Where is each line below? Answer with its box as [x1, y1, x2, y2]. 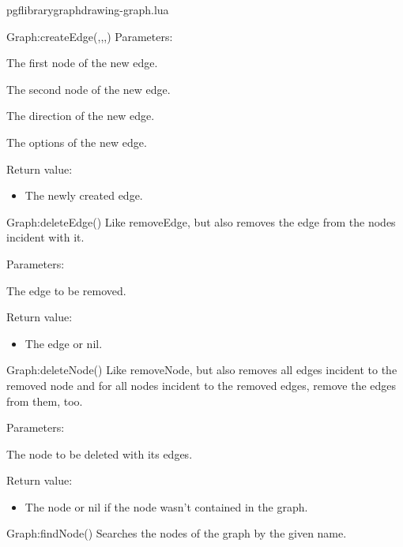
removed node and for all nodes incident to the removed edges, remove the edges [6, 377, 397, 393]
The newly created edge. [24, 187, 143, 204]
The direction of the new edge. [6, 107, 155, 124]
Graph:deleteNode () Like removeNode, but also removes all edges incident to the [6, 362, 397, 378]
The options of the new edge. [6, 133, 147, 150]
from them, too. [6, 392, 83, 409]
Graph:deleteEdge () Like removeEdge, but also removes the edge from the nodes [6, 213, 396, 230]
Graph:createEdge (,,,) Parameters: [6, 28, 173, 44]
